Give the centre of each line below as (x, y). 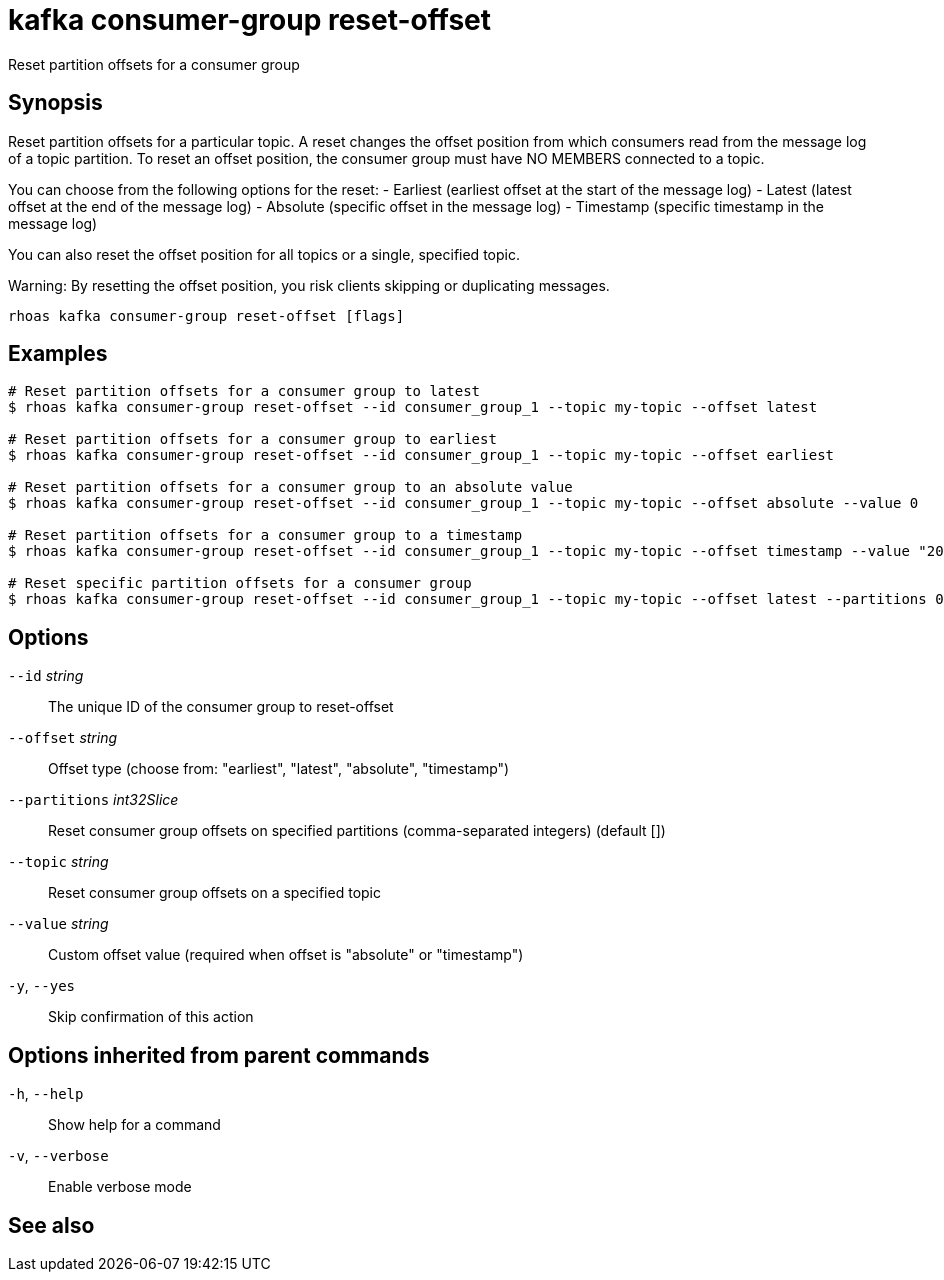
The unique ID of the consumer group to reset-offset (221, 707)
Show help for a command (134, 1125)
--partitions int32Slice (93, 800)
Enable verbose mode (120, 1187)
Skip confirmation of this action (151, 1017)
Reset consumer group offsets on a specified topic (214, 893)
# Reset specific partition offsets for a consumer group (240, 583)
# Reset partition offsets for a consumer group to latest (244, 391)
